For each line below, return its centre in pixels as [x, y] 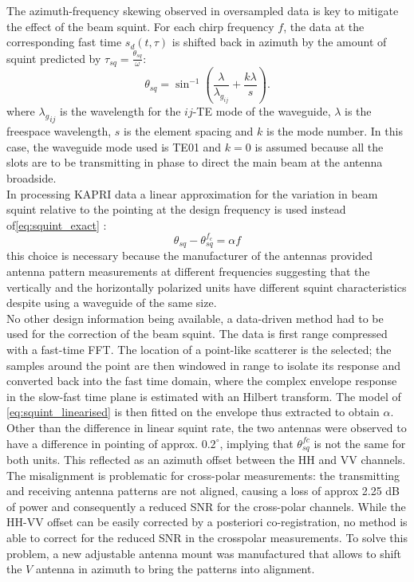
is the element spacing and [189, 131]
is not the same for [360, 443]
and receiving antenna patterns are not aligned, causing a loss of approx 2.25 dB [203, 491]
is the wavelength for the [120, 110]
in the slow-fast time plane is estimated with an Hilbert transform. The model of [204, 396]
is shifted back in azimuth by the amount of [279, 42]
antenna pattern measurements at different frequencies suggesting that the [188, 271]
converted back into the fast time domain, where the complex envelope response [202, 381]
